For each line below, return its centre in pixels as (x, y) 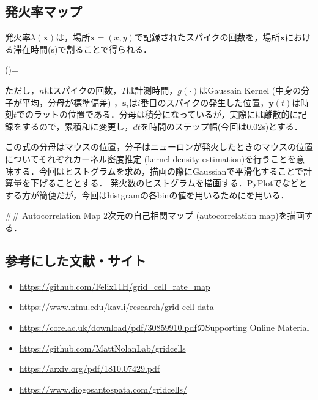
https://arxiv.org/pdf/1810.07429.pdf (90, 368)
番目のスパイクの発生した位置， (205, 102)
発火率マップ (43, 11)
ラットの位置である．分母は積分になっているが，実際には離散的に (166, 114)
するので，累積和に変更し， (77, 126)
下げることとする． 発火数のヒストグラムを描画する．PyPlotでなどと (169, 183)
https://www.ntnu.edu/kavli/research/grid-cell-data (116, 307)
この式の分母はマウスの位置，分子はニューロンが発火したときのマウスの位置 (159, 147)
